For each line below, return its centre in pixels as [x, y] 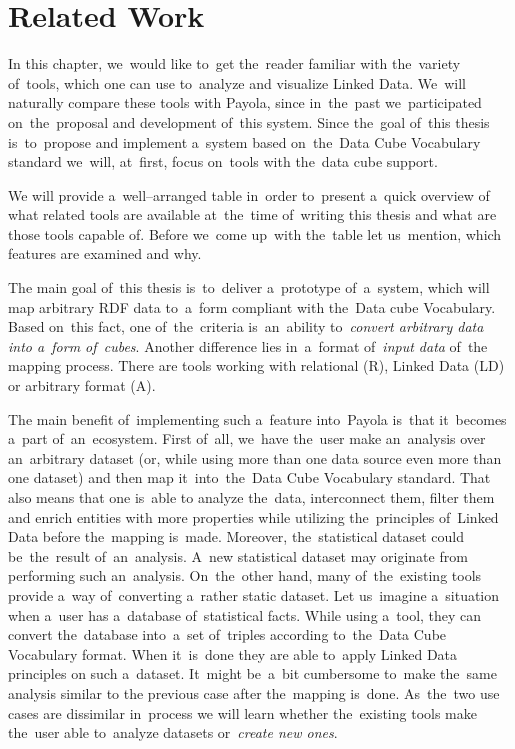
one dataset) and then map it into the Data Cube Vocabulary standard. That [249, 477]
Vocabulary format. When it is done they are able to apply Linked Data [233, 653]
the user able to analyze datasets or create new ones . [173, 732]
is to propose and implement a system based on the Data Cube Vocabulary [244, 141]
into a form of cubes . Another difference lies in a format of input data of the [248, 345]
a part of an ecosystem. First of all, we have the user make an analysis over [247, 438]
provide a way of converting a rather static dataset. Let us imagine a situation [254, 594]
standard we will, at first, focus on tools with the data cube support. [223, 161]
